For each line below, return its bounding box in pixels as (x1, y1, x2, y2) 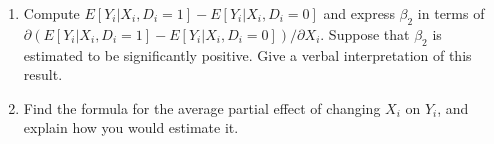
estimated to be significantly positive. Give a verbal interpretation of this (23, 44, 472, 65)
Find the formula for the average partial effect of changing (23, 97, 381, 118)
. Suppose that (320, 23, 410, 44)
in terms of (417, 3, 485, 23)
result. (23, 64, 63, 85)
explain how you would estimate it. (23, 117, 239, 138)
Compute (23, 3, 80, 23)
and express (323, 3, 395, 23)
